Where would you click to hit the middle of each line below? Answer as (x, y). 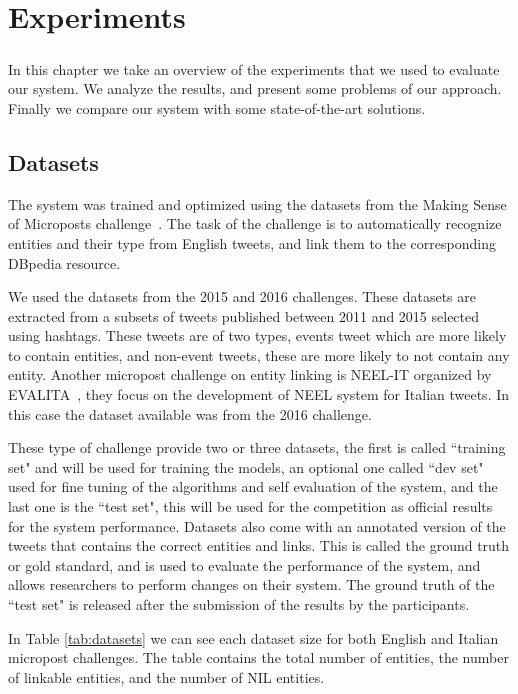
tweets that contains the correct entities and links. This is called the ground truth (259, 545)
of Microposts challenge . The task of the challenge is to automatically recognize (255, 223)
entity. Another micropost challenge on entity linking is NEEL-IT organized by (250, 374)
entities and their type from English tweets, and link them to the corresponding (252, 242)
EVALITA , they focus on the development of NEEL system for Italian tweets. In (259, 394)
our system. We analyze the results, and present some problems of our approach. (255, 88)
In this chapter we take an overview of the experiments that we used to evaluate (254, 68)
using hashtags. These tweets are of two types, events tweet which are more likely (257, 335)
